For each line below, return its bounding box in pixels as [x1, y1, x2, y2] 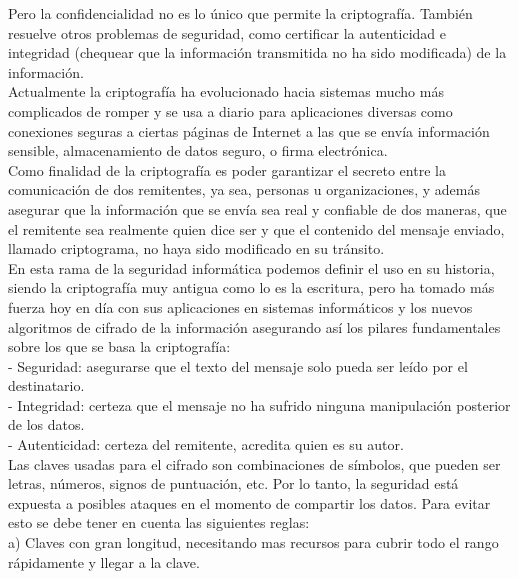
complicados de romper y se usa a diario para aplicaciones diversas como [8, 100, 453, 121]
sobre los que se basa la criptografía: [8, 336, 231, 357]
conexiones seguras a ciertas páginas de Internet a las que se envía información [8, 120, 490, 141]
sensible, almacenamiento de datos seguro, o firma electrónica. [8, 140, 388, 161]
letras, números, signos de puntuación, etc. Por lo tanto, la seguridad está [8, 473, 459, 494]
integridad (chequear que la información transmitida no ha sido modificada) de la [8, 42, 507, 63]
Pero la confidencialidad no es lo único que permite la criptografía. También [8, 3, 473, 23]
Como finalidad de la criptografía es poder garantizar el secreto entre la [8, 159, 446, 180]
